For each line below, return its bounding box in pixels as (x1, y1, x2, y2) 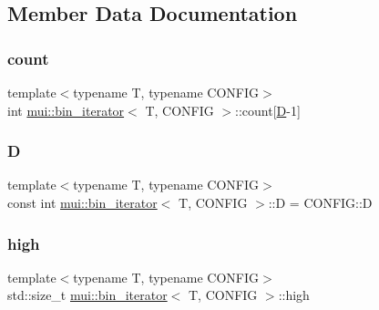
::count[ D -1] (235, 100, 301, 119)
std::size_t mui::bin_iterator (7, 285, 168, 305)
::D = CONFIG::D (268, 193, 373, 212)
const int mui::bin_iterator (7, 193, 158, 212)
